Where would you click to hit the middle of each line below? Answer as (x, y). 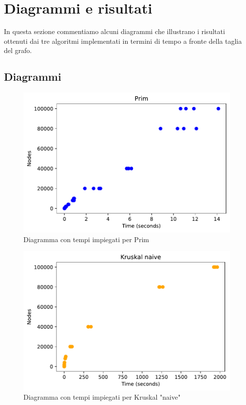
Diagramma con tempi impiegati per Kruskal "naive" (102, 397)
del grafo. (18, 50)
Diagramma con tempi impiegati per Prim (86, 239)
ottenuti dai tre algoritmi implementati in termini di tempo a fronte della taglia (123, 41)
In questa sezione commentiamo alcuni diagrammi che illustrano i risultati (114, 31)
